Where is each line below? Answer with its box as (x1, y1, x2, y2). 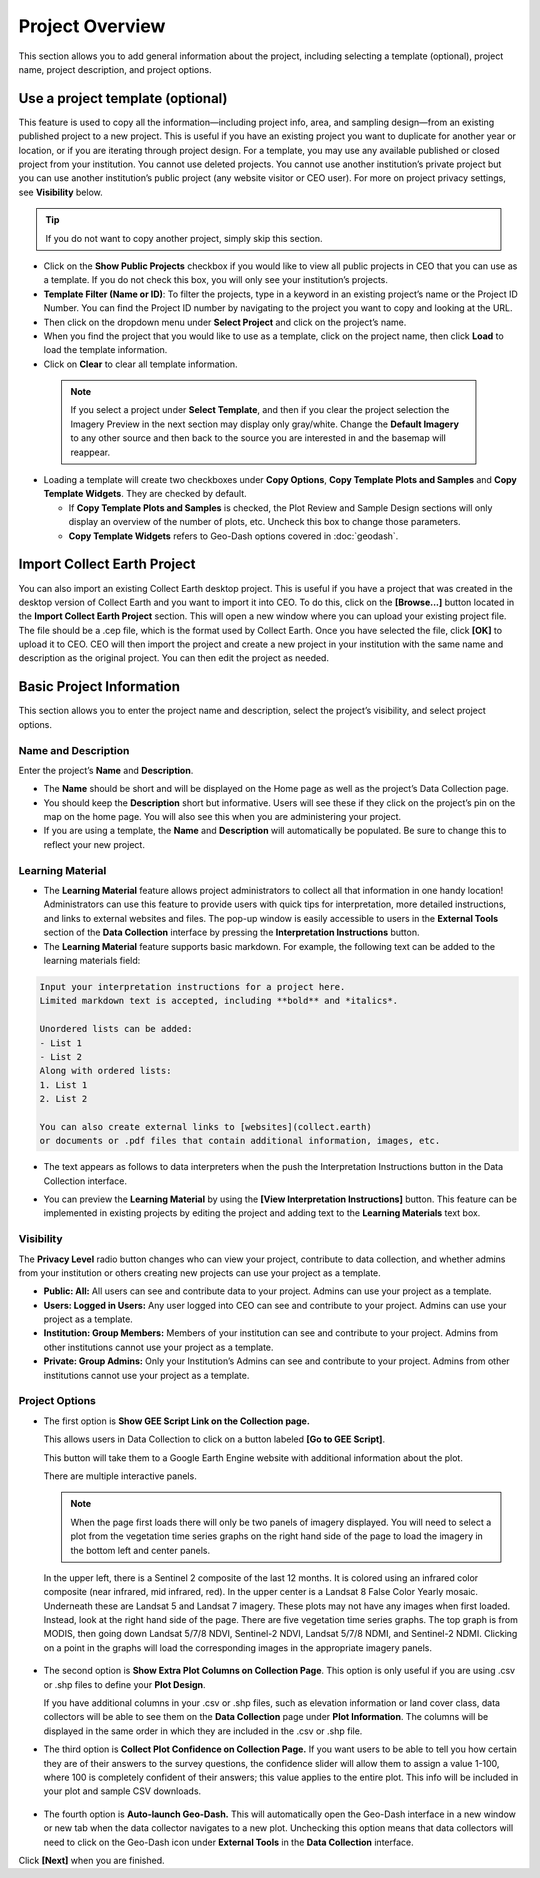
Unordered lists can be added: (39, 1023, 194, 1035)
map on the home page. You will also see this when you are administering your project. (43, 811, 402, 823)
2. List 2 (39, 1093, 88, 1105)
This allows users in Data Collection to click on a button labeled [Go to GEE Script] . (43, 1433, 385, 1445)
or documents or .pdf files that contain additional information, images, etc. (39, 1135, 441, 1147)
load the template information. (43, 344, 168, 356)
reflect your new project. (43, 838, 145, 850)
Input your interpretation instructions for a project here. (39, 981, 346, 992)
